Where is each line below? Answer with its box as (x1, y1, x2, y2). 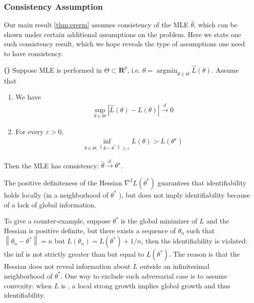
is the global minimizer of (121, 216, 197, 226)
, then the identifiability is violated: (141, 236, 248, 246)
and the (206, 216, 230, 226)
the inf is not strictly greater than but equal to (4, 249, 144, 259)
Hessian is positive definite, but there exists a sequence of (4, 225, 176, 235)
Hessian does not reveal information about (4, 261, 131, 271)
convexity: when (4, 280, 52, 290)
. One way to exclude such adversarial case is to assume (61, 270, 227, 281)
